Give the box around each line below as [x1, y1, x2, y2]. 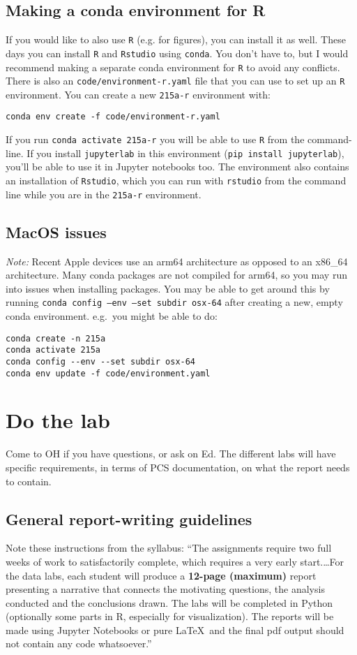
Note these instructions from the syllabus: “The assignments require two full [6, 540, 332, 555]
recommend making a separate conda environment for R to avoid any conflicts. [6, 59, 340, 74]
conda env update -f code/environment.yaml [6, 368, 211, 378]
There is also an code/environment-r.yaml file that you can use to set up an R [6, 73, 345, 88]
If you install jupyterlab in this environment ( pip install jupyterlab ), [26, 145, 344, 160]
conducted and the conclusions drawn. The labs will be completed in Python [6, 595, 333, 610]
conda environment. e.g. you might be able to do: [6, 309, 218, 323]
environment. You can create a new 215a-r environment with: [6, 87, 271, 101]
